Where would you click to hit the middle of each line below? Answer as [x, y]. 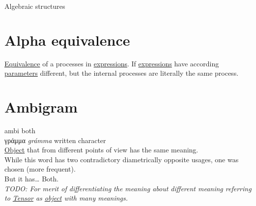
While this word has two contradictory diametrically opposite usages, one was [122, 159]
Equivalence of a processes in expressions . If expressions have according [112, 63]
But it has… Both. [32, 178]
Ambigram [41, 107]
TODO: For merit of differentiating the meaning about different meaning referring [128, 188]
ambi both [20, 131]
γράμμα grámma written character [55, 140]
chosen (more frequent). [40, 169]
